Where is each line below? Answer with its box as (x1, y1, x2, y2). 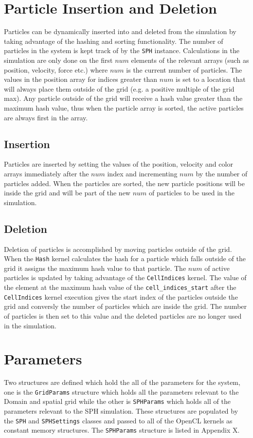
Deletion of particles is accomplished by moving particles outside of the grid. (4, 244, 232, 254)
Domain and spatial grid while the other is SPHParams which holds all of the (4, 396, 231, 406)
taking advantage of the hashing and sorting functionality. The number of (4, 36, 223, 46)
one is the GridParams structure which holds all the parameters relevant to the (4, 386, 239, 397)
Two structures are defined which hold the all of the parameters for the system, (4, 377, 240, 387)
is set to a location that (176, 74, 246, 84)
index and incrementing (107, 168, 178, 178)
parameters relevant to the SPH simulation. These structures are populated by (4, 406, 238, 416)
